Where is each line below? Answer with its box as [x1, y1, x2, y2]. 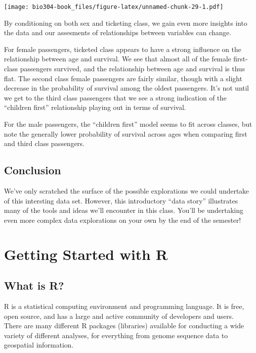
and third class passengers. [4, 138, 85, 149]
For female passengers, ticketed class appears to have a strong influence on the [4, 44, 241, 54]
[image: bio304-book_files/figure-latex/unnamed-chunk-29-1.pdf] [4, 3, 223, 10]
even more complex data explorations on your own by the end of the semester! [4, 214, 241, 225]
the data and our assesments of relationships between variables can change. [4, 27, 231, 38]
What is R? [4, 278, 64, 293]
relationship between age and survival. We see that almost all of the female [4, 53, 231, 64]
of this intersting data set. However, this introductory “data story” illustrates [4, 195, 238, 205]
